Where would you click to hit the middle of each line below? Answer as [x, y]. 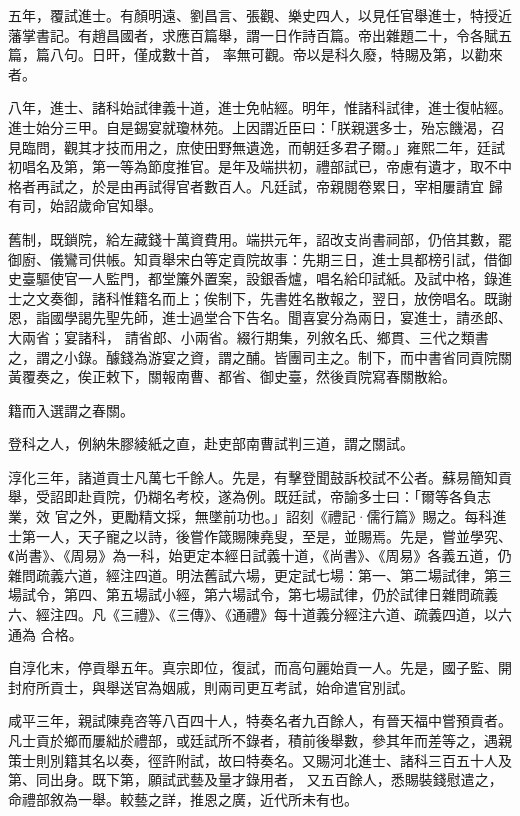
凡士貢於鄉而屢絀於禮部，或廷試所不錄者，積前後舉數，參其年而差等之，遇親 [260, 740]
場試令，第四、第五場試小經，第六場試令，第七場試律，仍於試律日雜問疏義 [253, 594]
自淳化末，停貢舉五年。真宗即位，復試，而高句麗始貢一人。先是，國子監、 [253, 667]
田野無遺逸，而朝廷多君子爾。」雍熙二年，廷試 [354, 146]
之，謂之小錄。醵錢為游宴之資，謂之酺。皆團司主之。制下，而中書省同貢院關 [260, 356]
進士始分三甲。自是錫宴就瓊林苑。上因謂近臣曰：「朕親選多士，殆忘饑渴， [249, 126]
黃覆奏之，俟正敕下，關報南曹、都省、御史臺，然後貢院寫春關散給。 [232, 376]
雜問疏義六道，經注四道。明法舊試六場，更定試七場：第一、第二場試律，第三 [260, 574]
